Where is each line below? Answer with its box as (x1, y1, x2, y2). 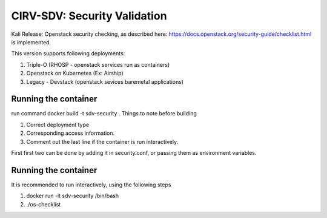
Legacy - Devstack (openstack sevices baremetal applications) (26, 78, 184, 85)
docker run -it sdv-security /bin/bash (26, 192, 119, 200)
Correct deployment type (26, 121, 90, 128)
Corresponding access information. (26, 129, 115, 137)
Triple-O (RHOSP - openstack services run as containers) (26, 61, 170, 68)
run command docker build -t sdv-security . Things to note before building (11, 110, 197, 117)
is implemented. (11, 38, 51, 46)
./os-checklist (26, 200, 61, 208)
